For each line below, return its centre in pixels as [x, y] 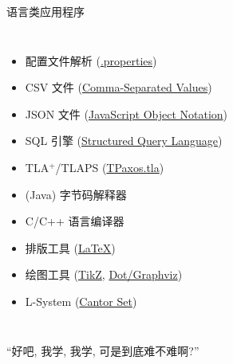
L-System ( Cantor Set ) [81, 301]
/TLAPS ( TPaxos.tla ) [110, 167]
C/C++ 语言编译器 [75, 221]
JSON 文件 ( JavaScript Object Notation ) [126, 114]
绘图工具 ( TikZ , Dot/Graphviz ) [104, 274]
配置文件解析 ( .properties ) [91, 60]
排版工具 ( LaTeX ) [70, 247]
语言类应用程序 [45, 11]
